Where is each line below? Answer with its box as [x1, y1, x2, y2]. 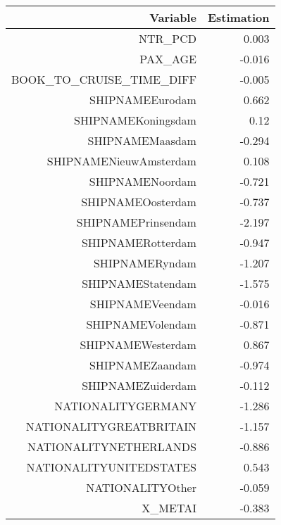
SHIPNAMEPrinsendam [76, 214, 196, 230]
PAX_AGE [139, 51, 196, 67]
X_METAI [142, 500, 196, 516]
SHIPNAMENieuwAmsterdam [46, 153, 196, 169]
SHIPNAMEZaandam [89, 357, 196, 373]
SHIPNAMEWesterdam [80, 336, 196, 353]
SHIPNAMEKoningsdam [74, 112, 196, 128]
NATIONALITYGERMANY [54, 398, 196, 414]
